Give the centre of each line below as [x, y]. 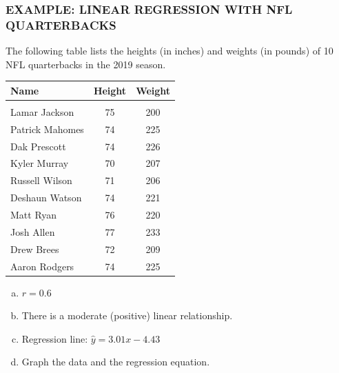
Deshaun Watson [46, 198]
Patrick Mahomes [47, 129]
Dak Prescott [38, 146]
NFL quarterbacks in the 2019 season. [86, 64]
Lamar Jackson [42, 111]
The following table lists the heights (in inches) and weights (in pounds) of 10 [169, 51]
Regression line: [55, 338]
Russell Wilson [41, 180]
